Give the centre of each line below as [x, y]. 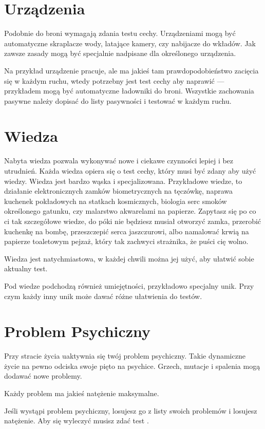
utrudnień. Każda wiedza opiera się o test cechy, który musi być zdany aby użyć [130, 171]
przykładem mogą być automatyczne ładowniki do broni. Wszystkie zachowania [129, 91]
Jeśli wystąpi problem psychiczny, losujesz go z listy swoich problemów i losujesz [131, 410]
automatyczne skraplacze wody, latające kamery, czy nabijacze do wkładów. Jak [130, 43]
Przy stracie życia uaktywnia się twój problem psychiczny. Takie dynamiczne [125, 356]
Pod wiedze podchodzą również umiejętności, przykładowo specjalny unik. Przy [129, 285]
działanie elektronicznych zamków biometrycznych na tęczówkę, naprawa [118, 191]
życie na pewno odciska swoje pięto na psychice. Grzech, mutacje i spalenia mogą [132, 366]
